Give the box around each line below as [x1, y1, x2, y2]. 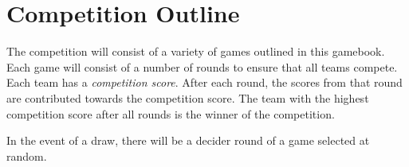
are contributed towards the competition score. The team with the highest [6, 89, 369, 106]
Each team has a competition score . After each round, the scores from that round [6, 74, 403, 91]
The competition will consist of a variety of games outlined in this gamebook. [6, 43, 385, 60]
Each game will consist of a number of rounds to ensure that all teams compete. [6, 58, 398, 75]
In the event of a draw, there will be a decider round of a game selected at [6, 132, 370, 149]
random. [6, 147, 47, 164]
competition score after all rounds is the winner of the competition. [6, 105, 335, 122]
